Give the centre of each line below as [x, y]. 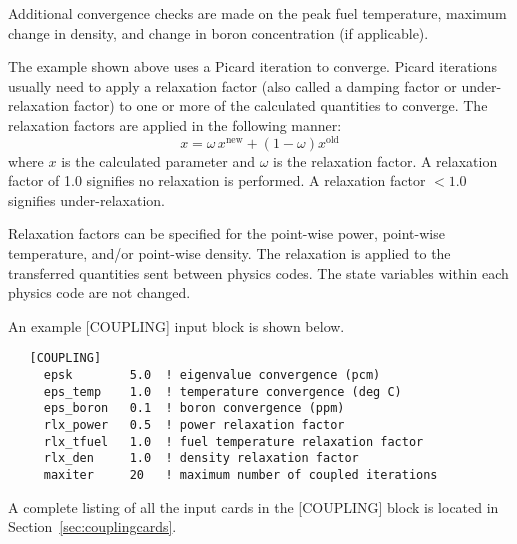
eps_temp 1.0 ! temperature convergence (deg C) [222, 391]
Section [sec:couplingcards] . [92, 526]
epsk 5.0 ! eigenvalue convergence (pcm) [212, 375]
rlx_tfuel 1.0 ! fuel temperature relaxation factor [233, 441]
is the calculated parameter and [158, 160]
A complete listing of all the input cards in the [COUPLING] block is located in [253, 506]
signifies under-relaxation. [86, 199]
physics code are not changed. [99, 292]
